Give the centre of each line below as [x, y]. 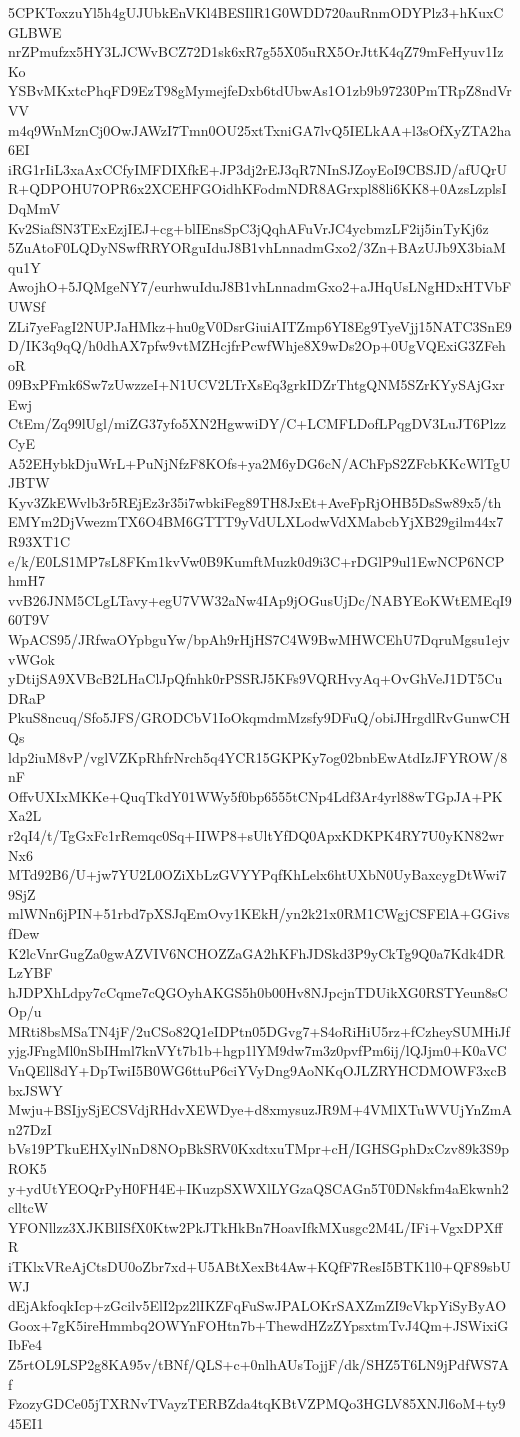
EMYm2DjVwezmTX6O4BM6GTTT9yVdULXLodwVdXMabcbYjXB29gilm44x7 [256, 521]
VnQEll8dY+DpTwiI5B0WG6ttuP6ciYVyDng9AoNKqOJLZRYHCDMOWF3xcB [257, 1070]
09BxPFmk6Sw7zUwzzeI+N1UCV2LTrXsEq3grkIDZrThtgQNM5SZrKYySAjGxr [256, 384]
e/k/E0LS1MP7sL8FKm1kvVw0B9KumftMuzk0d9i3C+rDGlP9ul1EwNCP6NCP [256, 560]
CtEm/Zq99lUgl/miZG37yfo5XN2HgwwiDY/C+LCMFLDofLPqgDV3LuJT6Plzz [257, 423]
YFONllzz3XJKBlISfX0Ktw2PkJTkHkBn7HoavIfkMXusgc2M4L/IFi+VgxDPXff [255, 1226]
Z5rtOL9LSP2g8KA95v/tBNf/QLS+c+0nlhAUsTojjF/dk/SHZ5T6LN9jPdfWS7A [259, 1363]
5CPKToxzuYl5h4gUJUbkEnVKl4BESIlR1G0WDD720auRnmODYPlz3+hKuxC [256, 12]
